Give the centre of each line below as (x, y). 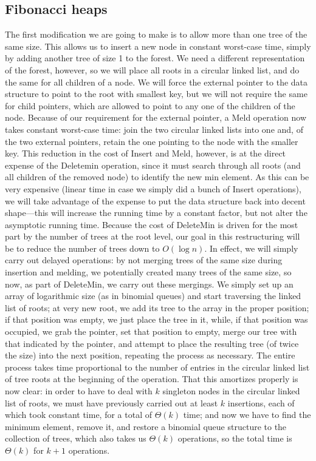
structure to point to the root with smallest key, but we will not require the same (156, 94)
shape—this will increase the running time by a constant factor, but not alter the (156, 213)
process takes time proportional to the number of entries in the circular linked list (157, 367)
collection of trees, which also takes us (76, 438)
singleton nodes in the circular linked (231, 391)
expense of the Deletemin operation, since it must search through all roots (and (153, 165)
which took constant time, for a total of (79, 415)
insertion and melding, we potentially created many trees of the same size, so (148, 272)
